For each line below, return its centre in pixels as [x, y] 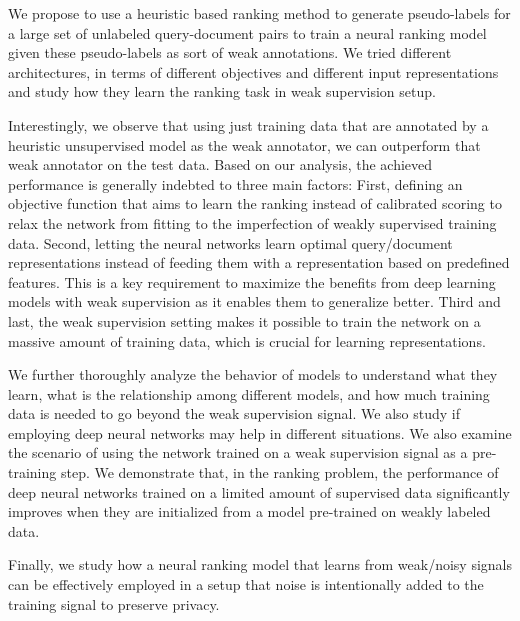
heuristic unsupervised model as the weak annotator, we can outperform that [244, 144]
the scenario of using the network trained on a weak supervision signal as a [238, 452]
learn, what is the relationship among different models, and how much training [249, 393]
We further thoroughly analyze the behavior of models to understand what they [253, 374]
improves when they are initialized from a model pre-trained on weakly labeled [249, 511]
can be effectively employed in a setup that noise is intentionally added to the [246, 584]
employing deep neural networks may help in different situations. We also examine [260, 432]
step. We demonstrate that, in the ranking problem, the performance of [279, 472]
